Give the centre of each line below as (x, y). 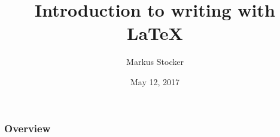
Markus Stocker (155, 62)
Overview (28, 128)
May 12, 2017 (155, 81)
